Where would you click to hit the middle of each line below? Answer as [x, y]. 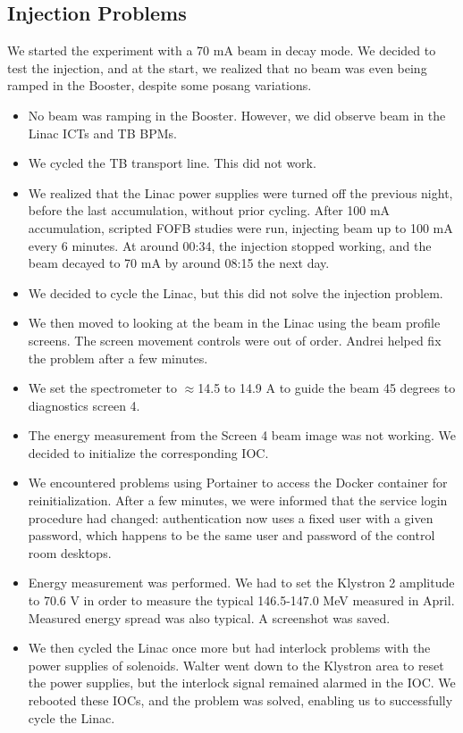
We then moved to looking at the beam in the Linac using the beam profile [234, 323]
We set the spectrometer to [103, 388]
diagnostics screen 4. [84, 405]
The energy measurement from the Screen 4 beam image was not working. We [242, 435]
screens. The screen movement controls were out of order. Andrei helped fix [235, 340]
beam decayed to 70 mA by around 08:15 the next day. [179, 263]
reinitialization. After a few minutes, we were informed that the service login [238, 500]
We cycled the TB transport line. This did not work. [172, 163]
